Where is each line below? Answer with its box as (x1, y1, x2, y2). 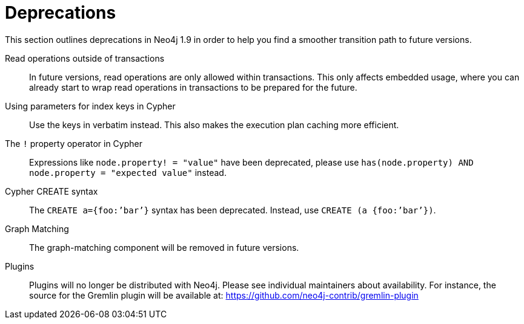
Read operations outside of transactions (5, 53, 165, 63)
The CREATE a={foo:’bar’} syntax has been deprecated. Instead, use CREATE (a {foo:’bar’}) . (29, 204, 436, 215)
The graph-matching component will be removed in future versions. (29, 242, 299, 253)
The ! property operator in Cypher (5, 138, 142, 149)
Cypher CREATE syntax (5, 186, 98, 196)
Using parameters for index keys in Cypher (5, 100, 176, 111)
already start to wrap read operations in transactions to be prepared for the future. (29, 82, 357, 92)
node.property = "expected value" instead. (29, 167, 227, 178)
